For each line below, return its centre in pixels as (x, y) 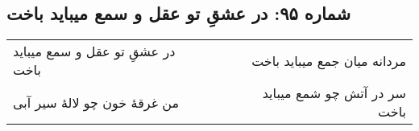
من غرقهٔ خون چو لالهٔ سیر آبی (96, 102)
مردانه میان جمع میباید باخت (329, 60)
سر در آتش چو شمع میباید (334, 93)
